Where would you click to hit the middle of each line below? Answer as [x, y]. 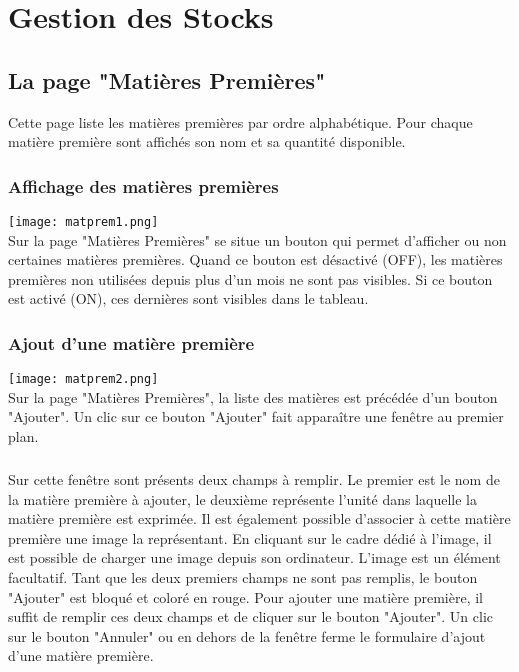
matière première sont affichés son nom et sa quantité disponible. [207, 141]
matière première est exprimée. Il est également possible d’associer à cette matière [259, 518]
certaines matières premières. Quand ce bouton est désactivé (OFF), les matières [255, 259]
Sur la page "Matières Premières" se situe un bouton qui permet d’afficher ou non [257, 239]
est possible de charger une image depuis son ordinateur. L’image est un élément [254, 557]
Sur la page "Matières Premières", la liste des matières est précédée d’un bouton [253, 396]
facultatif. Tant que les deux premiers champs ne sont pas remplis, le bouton [243, 577]
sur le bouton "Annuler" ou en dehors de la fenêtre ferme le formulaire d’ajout [247, 635]
